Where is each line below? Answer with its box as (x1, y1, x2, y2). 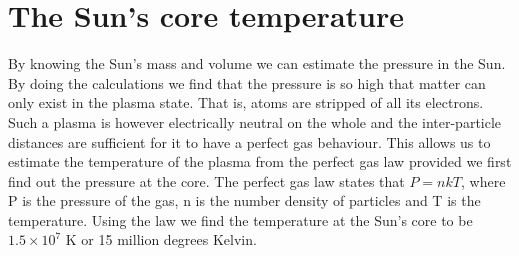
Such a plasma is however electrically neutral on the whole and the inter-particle (8, 111, 502, 132)
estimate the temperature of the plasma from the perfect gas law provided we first (8, 151, 512, 172)
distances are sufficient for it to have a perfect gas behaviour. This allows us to (8, 131, 491, 152)
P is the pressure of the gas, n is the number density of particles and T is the (8, 190, 481, 211)
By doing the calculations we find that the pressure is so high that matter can (8, 72, 486, 93)
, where (460, 170, 506, 191)
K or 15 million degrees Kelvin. (65, 229, 257, 250)
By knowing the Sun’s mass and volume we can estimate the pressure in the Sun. (8, 53, 506, 74)
